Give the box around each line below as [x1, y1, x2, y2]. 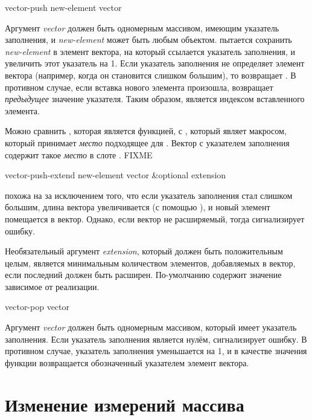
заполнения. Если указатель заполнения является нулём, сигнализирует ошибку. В [5, 332, 307, 345]
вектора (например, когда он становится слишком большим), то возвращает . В [5, 68, 296, 81]
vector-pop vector [5, 300, 70, 313]
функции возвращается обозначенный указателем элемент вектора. [5, 356, 249, 369]
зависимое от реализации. [5, 280, 100, 292]
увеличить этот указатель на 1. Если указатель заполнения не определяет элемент [5, 57, 305, 69]
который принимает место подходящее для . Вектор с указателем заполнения [5, 136, 290, 149]
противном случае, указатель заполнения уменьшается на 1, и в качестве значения [5, 344, 307, 357]
